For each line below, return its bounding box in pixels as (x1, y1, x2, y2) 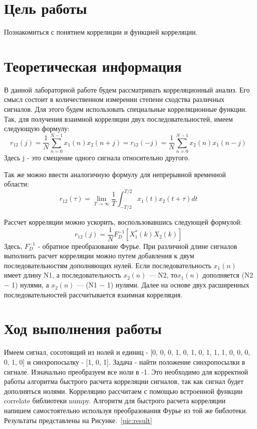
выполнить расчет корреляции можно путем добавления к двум (4, 250, 194, 261)
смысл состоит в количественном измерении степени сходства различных (4, 94, 225, 104)
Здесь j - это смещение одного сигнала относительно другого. (4, 152, 190, 162)
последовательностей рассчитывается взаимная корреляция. (4, 289, 183, 299)
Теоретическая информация (4, 55, 182, 76)
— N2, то (148, 270, 177, 280)
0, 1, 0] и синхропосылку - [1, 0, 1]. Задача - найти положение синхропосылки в (4, 356, 245, 367)
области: (4, 179, 29, 189)
